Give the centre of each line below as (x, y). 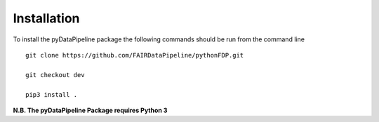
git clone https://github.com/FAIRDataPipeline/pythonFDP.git (135, 55)
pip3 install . (52, 94)
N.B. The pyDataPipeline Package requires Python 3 (90, 110)
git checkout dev (55, 75)
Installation (46, 18)
